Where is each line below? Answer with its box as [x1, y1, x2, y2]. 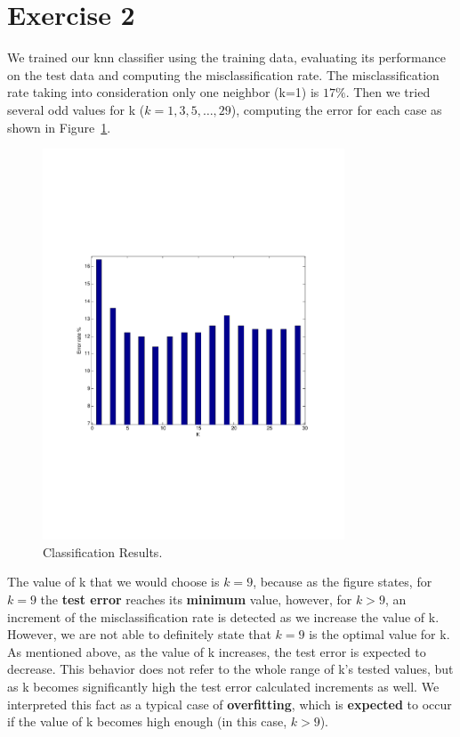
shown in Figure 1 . [7, 117, 111, 136]
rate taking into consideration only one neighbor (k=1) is [7, 83, 319, 101]
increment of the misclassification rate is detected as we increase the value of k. [7, 607, 440, 626]
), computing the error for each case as [230, 100, 442, 118]
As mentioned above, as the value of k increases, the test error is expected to [7, 642, 426, 660]
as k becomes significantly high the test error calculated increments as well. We [7, 676, 440, 695]
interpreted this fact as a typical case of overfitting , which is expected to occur [7, 694, 452, 713]
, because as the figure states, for [253, 572, 432, 591]
